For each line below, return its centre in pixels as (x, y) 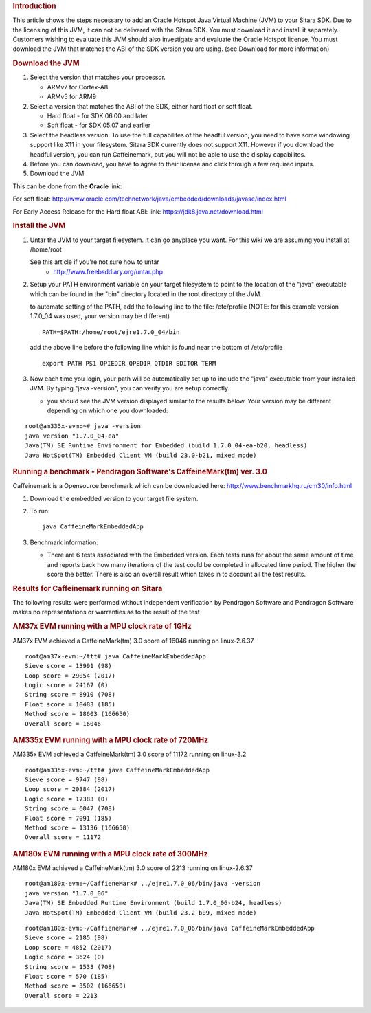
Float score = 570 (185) (67, 976)
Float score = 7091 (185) (69, 818)
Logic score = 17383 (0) (67, 799)
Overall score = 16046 (63, 724)
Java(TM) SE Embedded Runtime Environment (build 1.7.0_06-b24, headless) (154, 903)
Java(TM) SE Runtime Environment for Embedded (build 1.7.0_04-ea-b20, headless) (166, 446)
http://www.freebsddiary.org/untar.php (108, 271)
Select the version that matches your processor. (98, 77)
